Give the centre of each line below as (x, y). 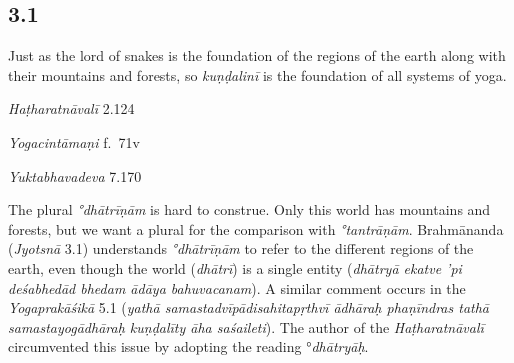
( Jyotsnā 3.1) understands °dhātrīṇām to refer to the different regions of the (241, 248)
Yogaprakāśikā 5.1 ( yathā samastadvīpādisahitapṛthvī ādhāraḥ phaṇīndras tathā (248, 307)
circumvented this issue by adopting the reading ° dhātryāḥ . (188, 346)
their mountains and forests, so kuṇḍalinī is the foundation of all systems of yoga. (257, 74)
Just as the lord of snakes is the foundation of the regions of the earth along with (257, 55)
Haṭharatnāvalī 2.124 (71, 108)
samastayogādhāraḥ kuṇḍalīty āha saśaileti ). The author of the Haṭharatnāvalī (246, 326)
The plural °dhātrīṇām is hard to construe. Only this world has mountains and (249, 209)
